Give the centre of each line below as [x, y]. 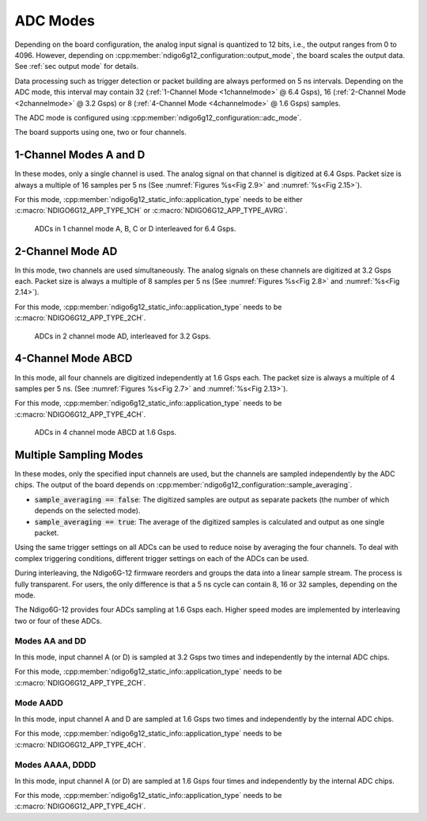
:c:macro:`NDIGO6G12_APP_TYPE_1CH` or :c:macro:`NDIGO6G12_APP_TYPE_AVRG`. [151, 211]
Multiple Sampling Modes [79, 454]
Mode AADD [39, 703]
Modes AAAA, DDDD [55, 765]
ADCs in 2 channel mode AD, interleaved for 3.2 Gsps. [123, 336]
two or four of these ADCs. [59, 621]
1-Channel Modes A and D [80, 155]
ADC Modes [55, 21]
